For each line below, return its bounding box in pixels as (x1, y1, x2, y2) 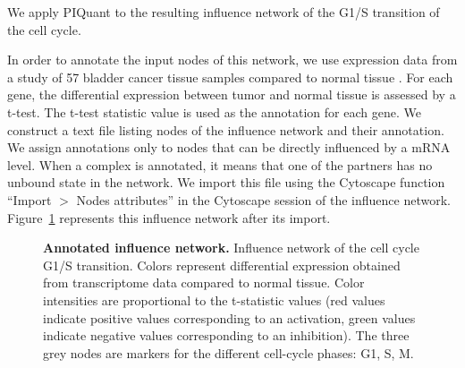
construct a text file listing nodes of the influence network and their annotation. (7, 120, 444, 139)
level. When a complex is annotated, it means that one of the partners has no (7, 155, 433, 174)
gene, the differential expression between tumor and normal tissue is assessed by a (7, 85, 456, 104)
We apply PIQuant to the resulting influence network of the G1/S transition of (7, 3, 440, 21)
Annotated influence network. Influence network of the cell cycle (43, 238, 419, 257)
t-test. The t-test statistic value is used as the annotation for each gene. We (7, 102, 421, 121)
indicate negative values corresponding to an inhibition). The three (43, 326, 410, 345)
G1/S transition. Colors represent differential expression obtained (43, 255, 401, 274)
